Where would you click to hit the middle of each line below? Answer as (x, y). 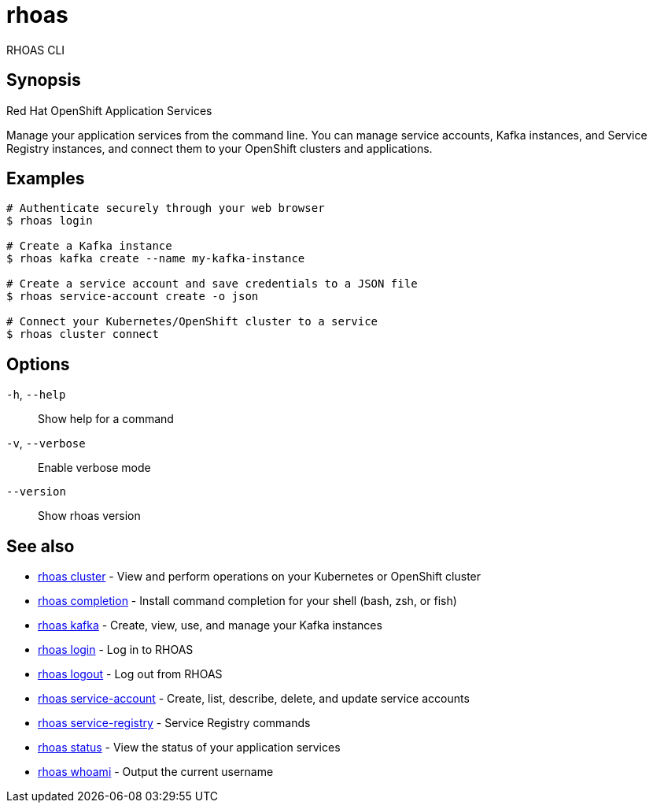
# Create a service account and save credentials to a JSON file (212, 284)
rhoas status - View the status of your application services (189, 748)
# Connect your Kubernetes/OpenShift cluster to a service (192, 322)
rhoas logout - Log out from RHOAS (130, 674)
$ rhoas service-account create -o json (133, 297)
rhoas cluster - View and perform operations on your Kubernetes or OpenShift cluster (260, 577)
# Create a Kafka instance (89, 246)
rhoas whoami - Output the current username (156, 772)
